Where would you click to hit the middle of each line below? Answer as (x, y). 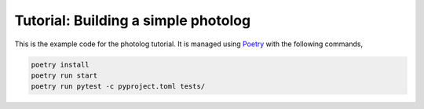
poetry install (60, 64)
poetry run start (64, 75)
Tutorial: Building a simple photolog (133, 20)
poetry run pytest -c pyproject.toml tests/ (118, 87)
